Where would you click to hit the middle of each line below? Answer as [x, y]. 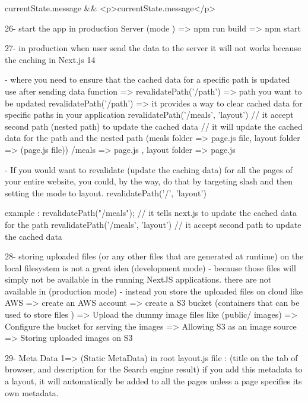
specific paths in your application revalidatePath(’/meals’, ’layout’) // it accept [149, 115]
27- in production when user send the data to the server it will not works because [153, 48]
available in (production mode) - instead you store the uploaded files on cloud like [154, 291]
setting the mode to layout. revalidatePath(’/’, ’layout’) [106, 192]
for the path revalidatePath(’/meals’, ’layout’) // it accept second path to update [153, 224]
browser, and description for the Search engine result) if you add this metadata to [154, 369]
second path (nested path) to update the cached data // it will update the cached [154, 126]
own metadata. [32, 392]
